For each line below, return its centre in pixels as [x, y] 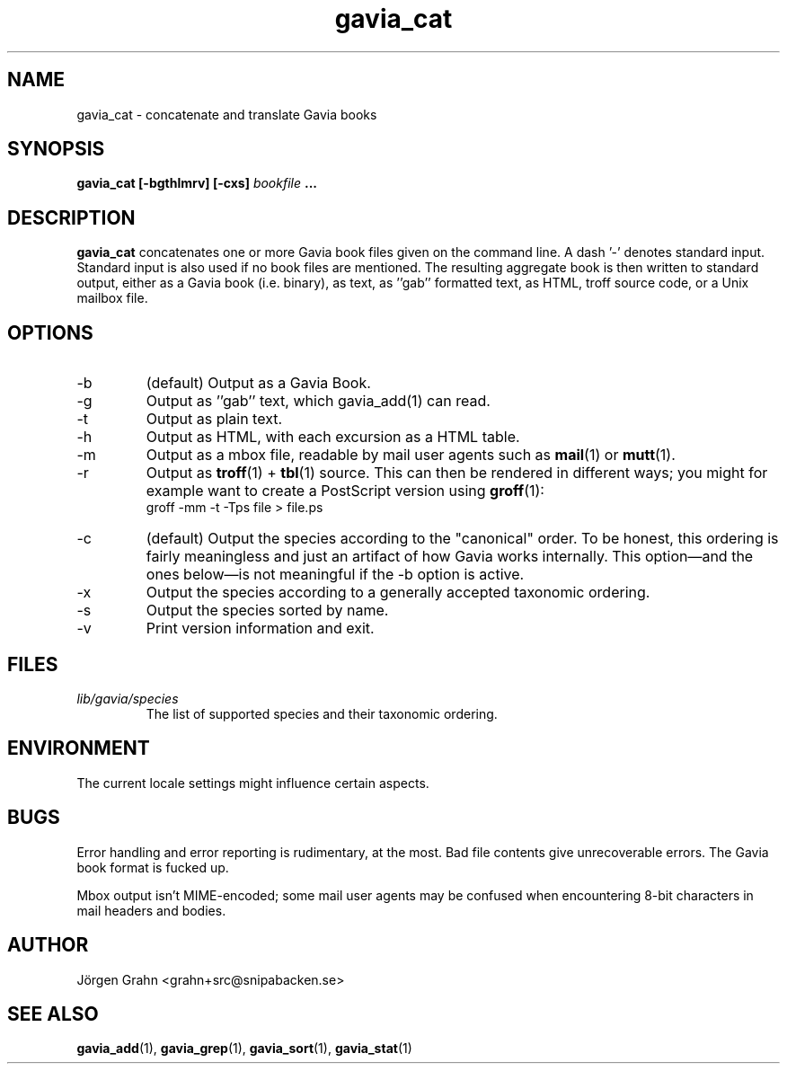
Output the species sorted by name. [267, 611]
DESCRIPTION [71, 217]
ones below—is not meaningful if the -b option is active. [335, 575]
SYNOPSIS [56, 149]
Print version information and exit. [260, 628]
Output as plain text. [214, 419]
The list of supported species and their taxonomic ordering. [322, 713]
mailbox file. [112, 298]
